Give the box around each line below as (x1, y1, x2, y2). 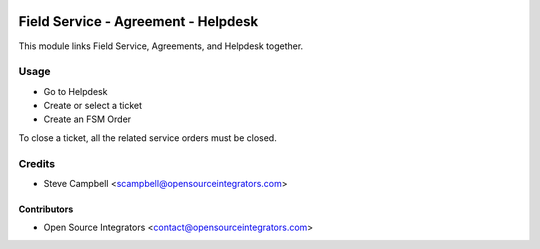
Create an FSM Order (43, 113, 132, 125)
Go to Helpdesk (43, 85, 108, 97)
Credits (18, 156, 55, 170)
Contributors (18, 203, 74, 215)
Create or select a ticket (43, 100, 143, 112)
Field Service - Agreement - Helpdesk (18, 13, 259, 30)
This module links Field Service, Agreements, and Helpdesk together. (18, 40, 304, 52)
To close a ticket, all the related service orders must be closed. (18, 131, 277, 144)
